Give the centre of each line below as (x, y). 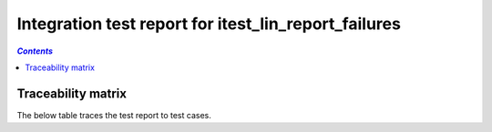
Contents (35, 51)
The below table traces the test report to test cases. (114, 115)
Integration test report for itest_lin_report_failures (209, 24)
